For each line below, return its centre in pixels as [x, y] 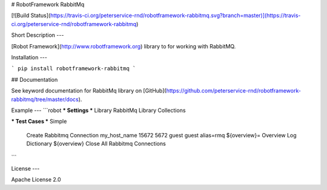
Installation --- [29, 57]
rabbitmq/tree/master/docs [45, 99]
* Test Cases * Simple [39, 122]
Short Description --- [38, 35]
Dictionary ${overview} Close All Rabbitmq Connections [96, 144]
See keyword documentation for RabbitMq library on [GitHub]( [89, 91]
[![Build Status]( [31, 16]
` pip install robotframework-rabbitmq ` [74, 69]
